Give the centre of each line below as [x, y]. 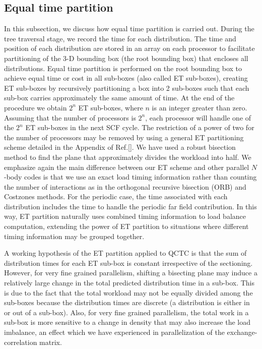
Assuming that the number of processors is [70, 117]
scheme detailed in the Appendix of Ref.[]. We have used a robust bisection [120, 147]
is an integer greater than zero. [200, 107]
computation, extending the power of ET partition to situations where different [126, 226]
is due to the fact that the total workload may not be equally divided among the [128, 292]
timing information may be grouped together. [74, 236]
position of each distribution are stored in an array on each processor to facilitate [129, 48]
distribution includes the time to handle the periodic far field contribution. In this [130, 206]
